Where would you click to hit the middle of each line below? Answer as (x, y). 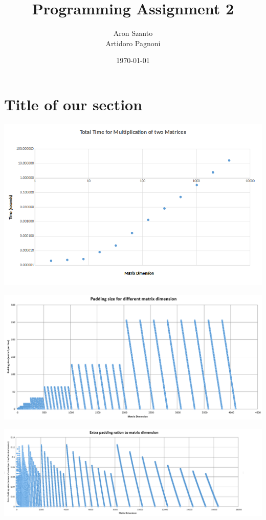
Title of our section (73, 104)
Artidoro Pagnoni (133, 43)
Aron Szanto (133, 33)
